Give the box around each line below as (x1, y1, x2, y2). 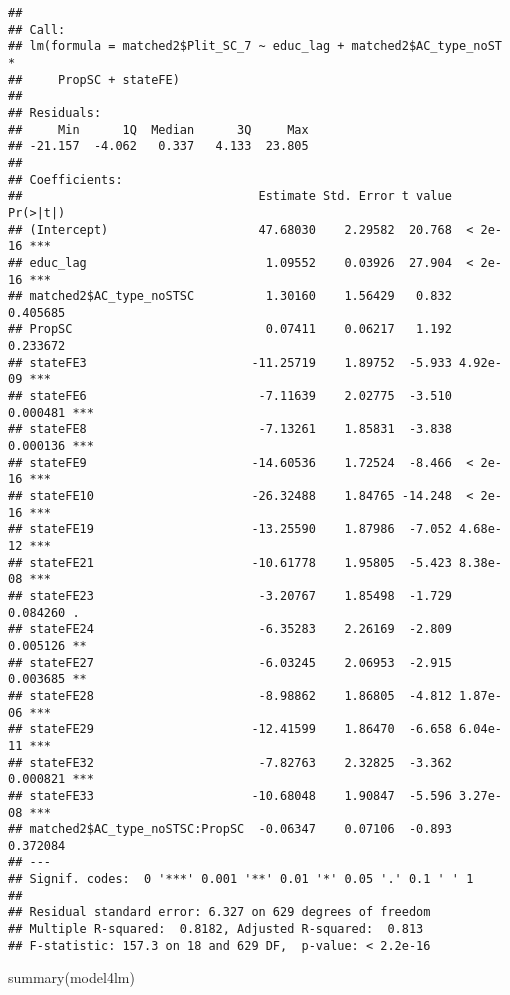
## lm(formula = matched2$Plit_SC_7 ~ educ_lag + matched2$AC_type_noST (8, 39, 502, 54)
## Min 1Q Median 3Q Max (8, 122, 309, 137)
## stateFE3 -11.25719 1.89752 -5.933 (8, 355, 452, 370)
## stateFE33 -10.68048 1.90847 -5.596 (8, 788, 452, 803)
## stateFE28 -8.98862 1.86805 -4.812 (8, 688, 452, 703)
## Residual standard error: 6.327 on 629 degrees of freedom (8, 905, 431, 920)
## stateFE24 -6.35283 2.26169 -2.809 (8, 622, 452, 637)
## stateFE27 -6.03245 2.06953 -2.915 (8, 655, 452, 670)
